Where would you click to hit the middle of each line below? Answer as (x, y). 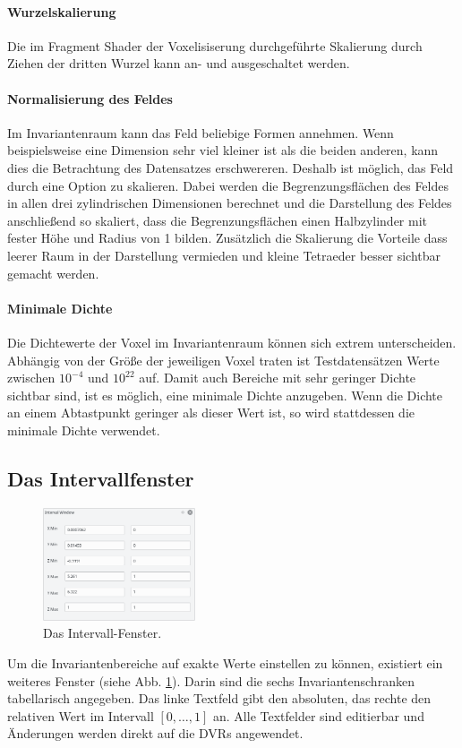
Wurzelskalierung (62, 11)
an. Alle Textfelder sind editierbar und (319, 715)
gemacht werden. (53, 273)
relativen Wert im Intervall (81, 715)
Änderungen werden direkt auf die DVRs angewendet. (155, 733)
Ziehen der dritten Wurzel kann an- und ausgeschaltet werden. (179, 63)
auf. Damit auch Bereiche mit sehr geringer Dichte (278, 378)
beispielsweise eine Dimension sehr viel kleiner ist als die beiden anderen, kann (223, 150)
